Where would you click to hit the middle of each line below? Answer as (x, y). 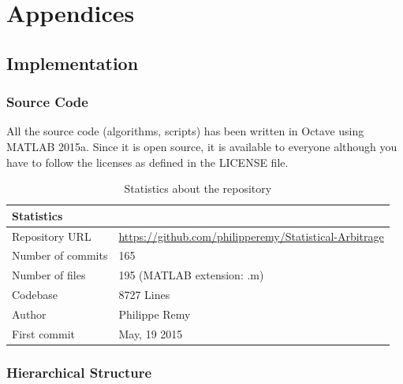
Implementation (73, 63)
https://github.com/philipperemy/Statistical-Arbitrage (251, 236)
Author (29, 314)
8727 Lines (144, 295)
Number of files (49, 275)
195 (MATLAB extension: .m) (191, 275)
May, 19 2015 (151, 333)
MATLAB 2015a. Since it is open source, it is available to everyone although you (202, 146)
